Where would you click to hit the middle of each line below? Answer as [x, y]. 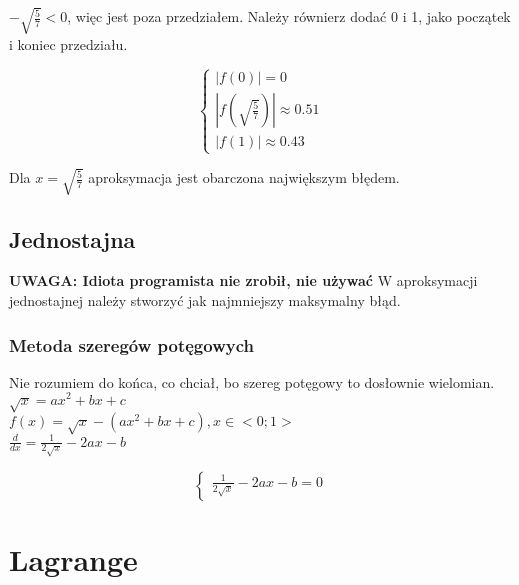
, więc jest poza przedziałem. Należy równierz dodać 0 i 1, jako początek [289, 16]
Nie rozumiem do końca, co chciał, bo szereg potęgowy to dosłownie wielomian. [252, 381]
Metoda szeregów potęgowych [131, 344]
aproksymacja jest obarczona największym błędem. [244, 177]
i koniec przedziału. [68, 43]
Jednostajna [72, 238]
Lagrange [73, 558]
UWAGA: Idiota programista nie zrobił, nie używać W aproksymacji [243, 280]
